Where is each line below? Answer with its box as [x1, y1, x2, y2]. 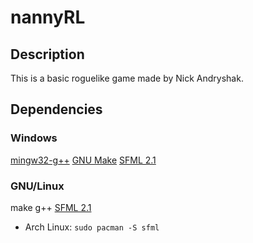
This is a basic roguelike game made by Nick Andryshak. [10, 72, 244, 84]
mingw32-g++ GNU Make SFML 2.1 [10, 154, 157, 166]
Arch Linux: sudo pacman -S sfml [24, 221, 160, 233]
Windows [10, 131, 58, 145]
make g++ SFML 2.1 [10, 201, 92, 213]
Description [10, 46, 85, 63]
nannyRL [10, 6, 86, 29]
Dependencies [10, 101, 103, 118]
